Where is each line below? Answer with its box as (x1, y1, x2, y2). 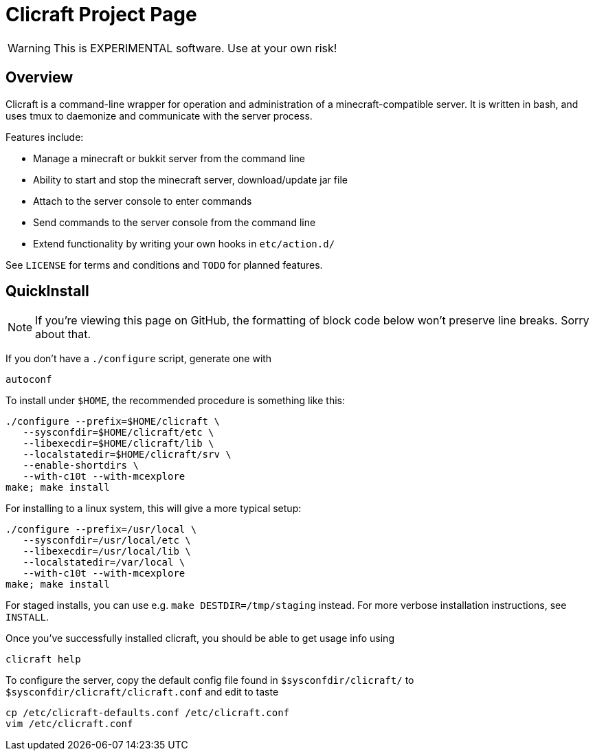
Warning (8, 41, 51, 55)
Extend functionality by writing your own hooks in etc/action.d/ (33, 237, 335, 249)
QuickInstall (5, 282, 89, 300)
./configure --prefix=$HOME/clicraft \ (5, 416, 220, 427)
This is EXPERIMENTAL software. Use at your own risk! (53, 41, 337, 55)
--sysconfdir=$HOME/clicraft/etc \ (23, 427, 214, 438)
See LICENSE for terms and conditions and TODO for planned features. (5, 258, 323, 271)
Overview (5, 69, 74, 87)
